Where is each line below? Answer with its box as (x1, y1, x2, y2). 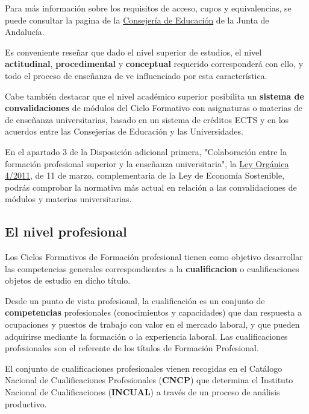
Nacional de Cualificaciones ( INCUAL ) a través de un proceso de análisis (5, 386, 280, 398)
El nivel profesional (5, 222, 127, 241)
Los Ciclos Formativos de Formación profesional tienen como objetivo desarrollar (5, 250, 303, 263)
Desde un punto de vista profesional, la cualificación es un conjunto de (5, 294, 265, 307)
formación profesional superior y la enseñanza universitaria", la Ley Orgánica (5, 157, 289, 170)
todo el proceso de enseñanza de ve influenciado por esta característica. (5, 69, 267, 81)
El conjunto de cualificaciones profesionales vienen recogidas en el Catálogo (5, 361, 282, 374)
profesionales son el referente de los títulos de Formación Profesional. (5, 342, 259, 354)
